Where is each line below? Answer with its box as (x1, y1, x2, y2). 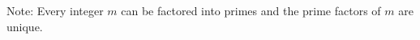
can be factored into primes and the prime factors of (121, 2, 381, 18)
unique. (6, 18, 43, 34)
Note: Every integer (6, 2, 104, 18)
